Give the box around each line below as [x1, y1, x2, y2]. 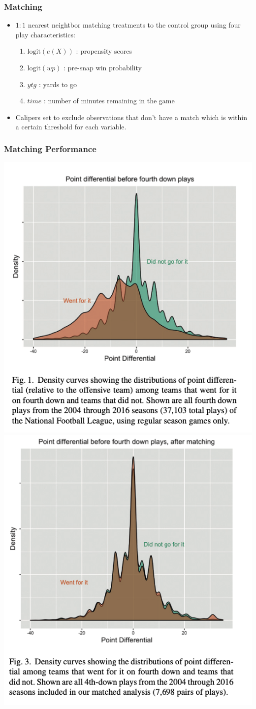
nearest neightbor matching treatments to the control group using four [28, 20, 241, 30]
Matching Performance [4, 142, 96, 154]
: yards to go [38, 79, 77, 89]
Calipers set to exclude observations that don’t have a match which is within [15, 112, 248, 122]
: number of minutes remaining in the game [43, 95, 175, 106]
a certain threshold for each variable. [15, 122, 127, 132]
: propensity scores [76, 46, 132, 56]
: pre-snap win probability [64, 62, 142, 72]
